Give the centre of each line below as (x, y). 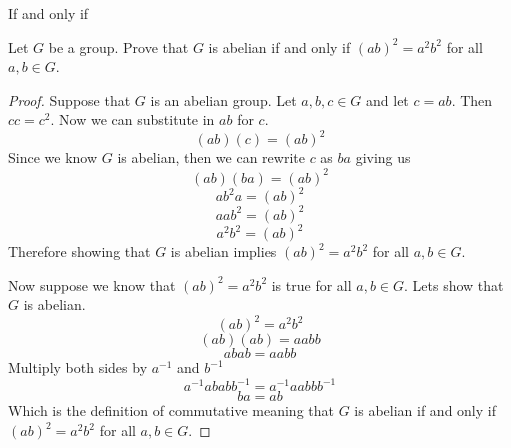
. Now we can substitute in (132, 119)
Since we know (53, 157)
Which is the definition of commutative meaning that (171, 410)
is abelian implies (223, 251)
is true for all (311, 284)
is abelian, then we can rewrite (211, 157)
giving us (383, 157)
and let (387, 99)
